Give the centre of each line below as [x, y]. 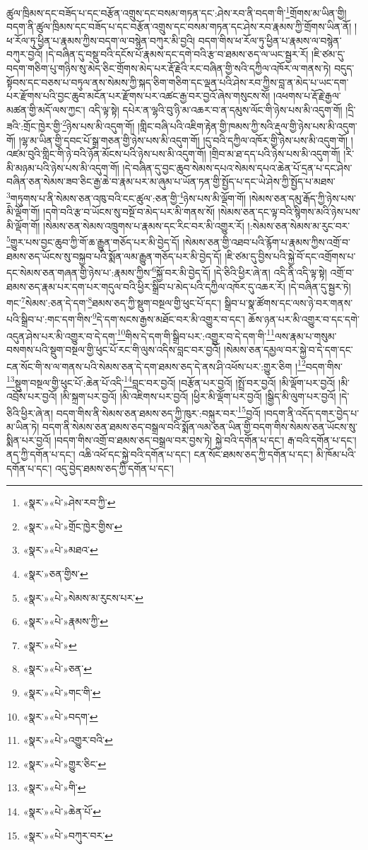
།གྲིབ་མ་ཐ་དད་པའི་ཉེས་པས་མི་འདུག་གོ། [275, 154]
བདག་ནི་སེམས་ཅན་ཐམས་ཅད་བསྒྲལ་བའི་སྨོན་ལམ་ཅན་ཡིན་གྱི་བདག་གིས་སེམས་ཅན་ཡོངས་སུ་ [200, 426]
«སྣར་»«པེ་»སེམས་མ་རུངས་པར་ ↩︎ [83, 597]
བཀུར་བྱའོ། [25, 54]
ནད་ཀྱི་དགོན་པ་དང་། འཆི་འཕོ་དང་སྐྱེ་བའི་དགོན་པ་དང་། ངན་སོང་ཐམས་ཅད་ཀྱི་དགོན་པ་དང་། [160, 454]
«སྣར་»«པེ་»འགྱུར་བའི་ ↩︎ [68, 740]
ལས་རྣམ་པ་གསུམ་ [305, 336]
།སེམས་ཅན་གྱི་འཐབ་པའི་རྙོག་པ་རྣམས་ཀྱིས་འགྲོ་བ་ [266, 242]
